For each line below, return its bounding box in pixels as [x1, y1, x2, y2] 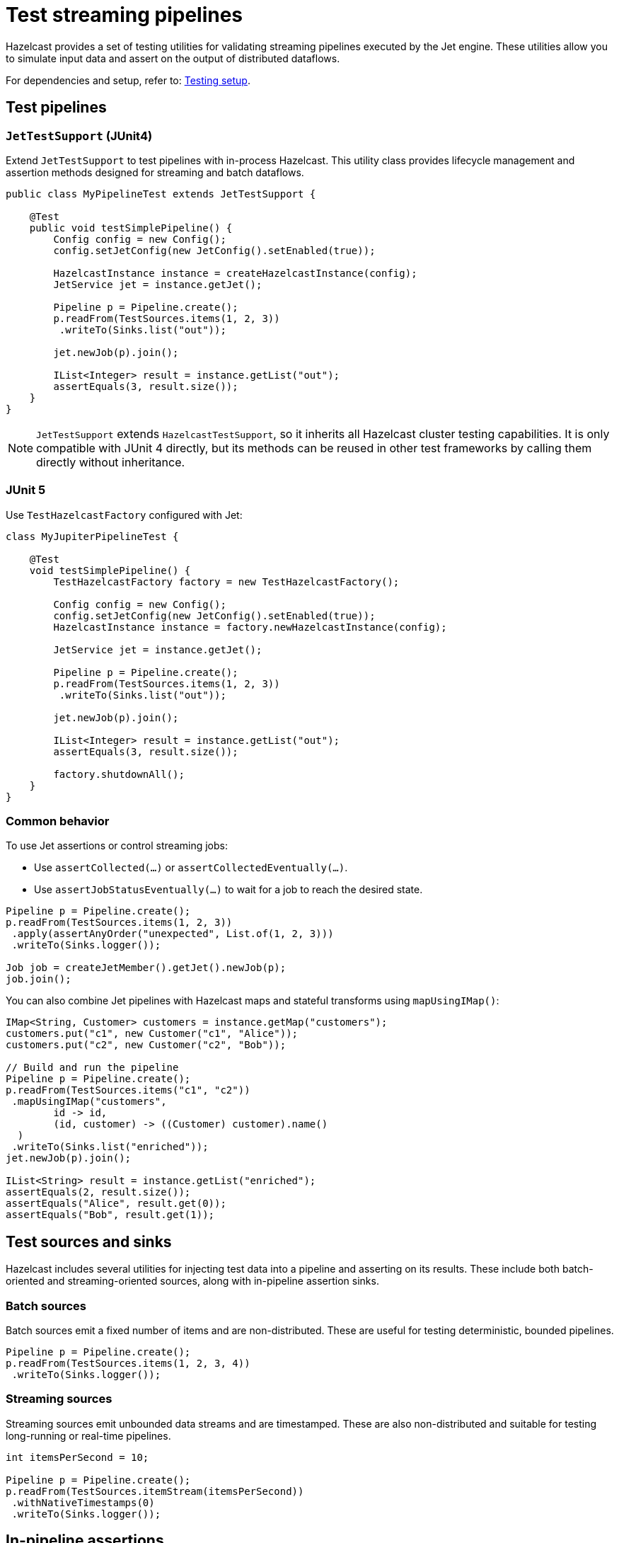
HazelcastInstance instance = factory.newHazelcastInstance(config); [53, 621, 447, 633]
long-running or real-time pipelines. [6, 1429, 171, 1442]
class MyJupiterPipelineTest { [6, 530, 179, 542]
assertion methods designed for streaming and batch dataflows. [6, 166, 304, 178]
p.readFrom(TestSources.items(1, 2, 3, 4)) [6, 1358, 250, 1370]
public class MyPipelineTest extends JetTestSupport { [6, 188, 316, 200]
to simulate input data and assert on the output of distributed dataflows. [6, 52, 340, 64]
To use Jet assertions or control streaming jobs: [6, 839, 228, 852]
